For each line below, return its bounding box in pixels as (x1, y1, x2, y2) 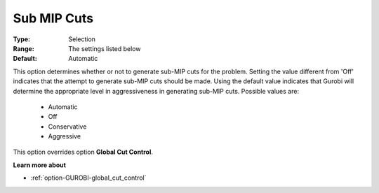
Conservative (48, 122, 87, 131)
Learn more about (13, 161, 67, 169)
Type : (13, 35, 31, 43)
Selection (68, 35, 96, 43)
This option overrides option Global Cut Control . (13, 148, 154, 157)
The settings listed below (68, 44, 141, 52)
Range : (13, 44, 34, 52)
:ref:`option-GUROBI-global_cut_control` (30, 173, 147, 182)
